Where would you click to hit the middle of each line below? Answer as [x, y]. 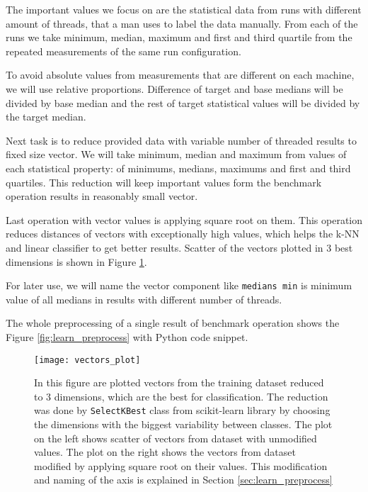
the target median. [46, 117]
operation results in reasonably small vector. [102, 196]
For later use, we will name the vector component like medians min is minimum [179, 285]
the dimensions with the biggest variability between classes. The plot [183, 424]
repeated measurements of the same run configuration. [123, 51]
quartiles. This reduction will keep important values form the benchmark [164, 182]
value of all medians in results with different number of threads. [144, 299]
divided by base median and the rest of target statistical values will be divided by [183, 102]
